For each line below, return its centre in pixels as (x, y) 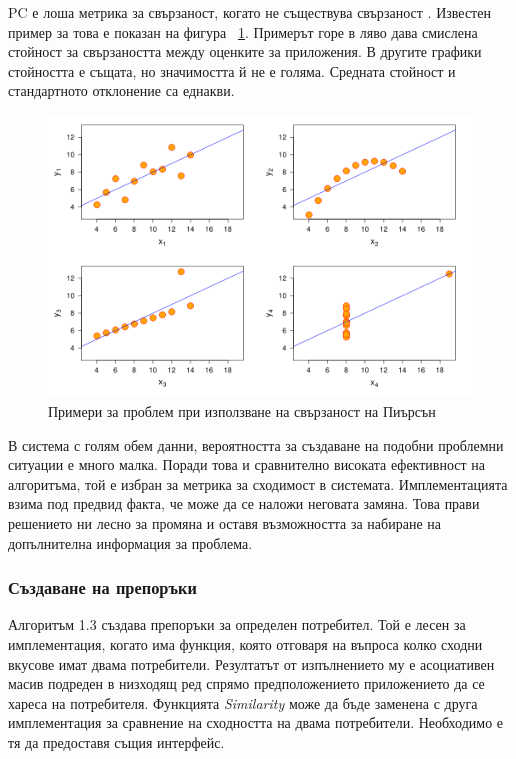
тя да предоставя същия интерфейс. (116, 741)
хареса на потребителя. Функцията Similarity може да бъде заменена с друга (243, 702)
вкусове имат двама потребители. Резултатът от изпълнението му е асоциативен (251, 663)
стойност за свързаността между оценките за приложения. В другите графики (245, 51)
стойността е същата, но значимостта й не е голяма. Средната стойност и (232, 70)
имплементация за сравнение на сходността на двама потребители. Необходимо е (256, 722)
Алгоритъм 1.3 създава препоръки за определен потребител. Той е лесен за (237, 624)
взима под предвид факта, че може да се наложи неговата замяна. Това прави (244, 503)
